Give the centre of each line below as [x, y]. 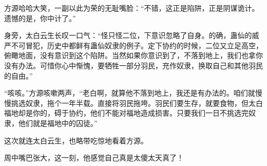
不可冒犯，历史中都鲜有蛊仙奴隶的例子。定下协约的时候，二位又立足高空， [137, 45]
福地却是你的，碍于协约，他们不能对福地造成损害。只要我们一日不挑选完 [126, 113]
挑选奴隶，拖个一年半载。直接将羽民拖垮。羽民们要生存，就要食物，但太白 [137, 103]
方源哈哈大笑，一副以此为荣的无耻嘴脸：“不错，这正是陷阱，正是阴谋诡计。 [132, 8]
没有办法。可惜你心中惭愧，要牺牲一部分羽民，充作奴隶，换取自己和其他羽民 [133, 65]
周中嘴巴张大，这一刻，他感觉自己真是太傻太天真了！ [94, 158]
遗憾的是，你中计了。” [40, 18]
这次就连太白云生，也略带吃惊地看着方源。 [76, 140]
